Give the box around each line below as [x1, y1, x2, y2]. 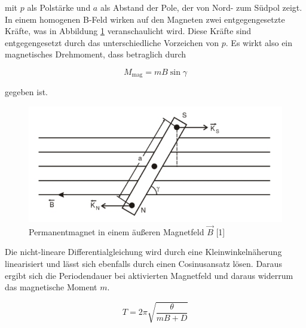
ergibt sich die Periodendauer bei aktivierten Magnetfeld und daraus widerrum [5, 269, 293, 281]
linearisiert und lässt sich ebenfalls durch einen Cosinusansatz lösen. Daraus [5, 257, 282, 269]
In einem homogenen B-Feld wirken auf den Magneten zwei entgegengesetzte [5, 13, 285, 25]
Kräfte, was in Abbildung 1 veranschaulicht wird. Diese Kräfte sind [5, 25, 252, 37]
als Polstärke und [27, 1, 91, 13]
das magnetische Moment [5, 281, 97, 293]
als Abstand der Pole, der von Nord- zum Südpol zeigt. [100, 1, 302, 13]
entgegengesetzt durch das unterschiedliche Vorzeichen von [5, 36, 219, 48]
